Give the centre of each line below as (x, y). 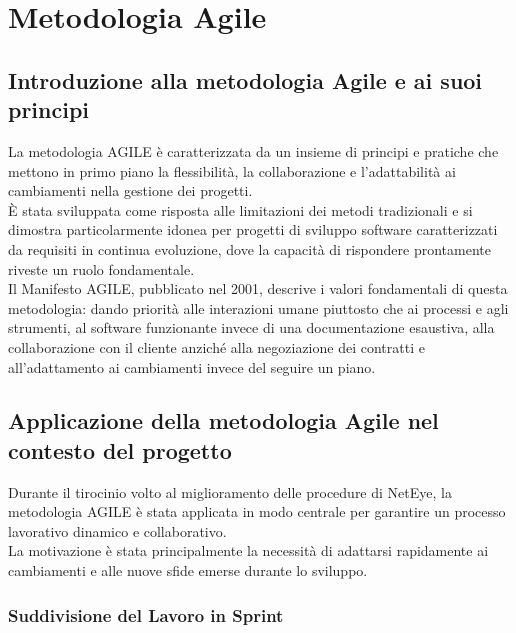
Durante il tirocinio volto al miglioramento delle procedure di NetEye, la (230, 491)
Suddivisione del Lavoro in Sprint (146, 614)
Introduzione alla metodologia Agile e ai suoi (245, 79)
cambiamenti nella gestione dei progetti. (130, 190)
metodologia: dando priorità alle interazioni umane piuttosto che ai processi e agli (258, 307)
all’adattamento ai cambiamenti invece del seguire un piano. (192, 366)
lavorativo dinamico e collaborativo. (117, 530)
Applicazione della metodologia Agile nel (223, 420)
